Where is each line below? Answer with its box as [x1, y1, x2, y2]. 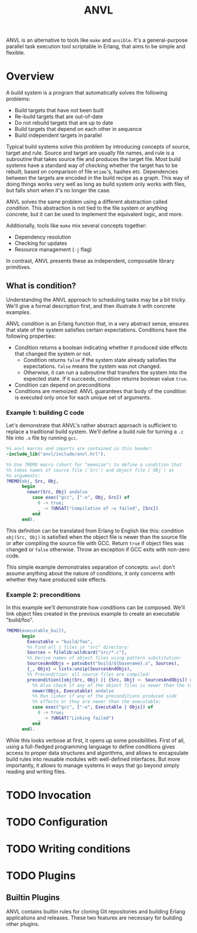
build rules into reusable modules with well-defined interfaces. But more [6, 756, 181, 763]
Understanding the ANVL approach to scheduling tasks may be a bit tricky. [6, 296, 186, 303]
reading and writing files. [6, 768, 66, 775]
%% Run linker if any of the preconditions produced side [32, 693, 177, 699]
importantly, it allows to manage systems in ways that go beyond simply [6, 761, 180, 768]
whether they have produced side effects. [6, 576, 107, 583]
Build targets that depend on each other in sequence [14, 126, 142, 133]
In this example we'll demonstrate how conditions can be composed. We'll [6, 603, 185, 611]
